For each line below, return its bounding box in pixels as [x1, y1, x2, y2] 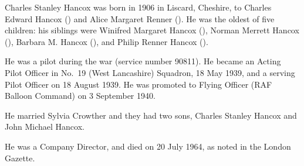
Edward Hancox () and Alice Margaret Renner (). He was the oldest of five [5, 12, 275, 25]
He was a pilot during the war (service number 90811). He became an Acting [5, 55, 281, 67]
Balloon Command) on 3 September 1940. [5, 89, 156, 102]
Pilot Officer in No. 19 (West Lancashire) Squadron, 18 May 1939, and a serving [5, 66, 295, 78]
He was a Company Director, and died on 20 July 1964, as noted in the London [5, 140, 291, 152]
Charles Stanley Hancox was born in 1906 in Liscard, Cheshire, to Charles [5, 1, 272, 13]
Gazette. [5, 151, 35, 164]
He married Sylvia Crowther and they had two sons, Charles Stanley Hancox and [5, 109, 297, 121]
